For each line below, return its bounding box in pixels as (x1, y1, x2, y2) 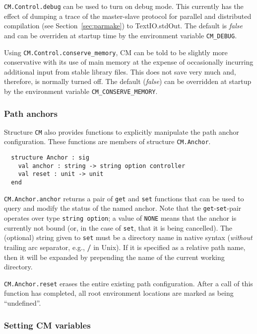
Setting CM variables (4, 319, 91, 331)
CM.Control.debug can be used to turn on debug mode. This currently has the (4, 1, 244, 11)
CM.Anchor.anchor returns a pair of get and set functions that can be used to (4, 193, 244, 203)
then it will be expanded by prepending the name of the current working (4, 251, 225, 262)
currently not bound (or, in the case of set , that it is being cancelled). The (4, 222, 233, 233)
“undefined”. (4, 298, 41, 308)
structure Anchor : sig (11, 154, 89, 162)
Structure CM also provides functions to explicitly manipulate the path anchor (4, 126, 239, 137)
